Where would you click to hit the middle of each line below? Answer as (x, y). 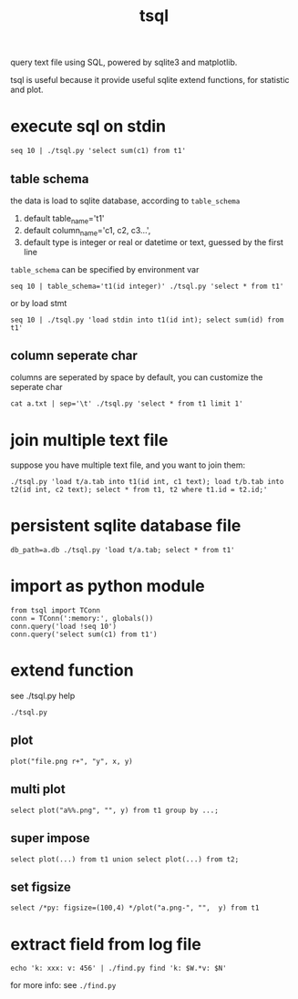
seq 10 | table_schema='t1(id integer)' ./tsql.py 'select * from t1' (147, 286)
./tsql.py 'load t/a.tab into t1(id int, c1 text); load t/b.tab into (147, 482)
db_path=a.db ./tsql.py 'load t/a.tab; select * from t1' (123, 551)
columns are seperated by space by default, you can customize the (137, 377)
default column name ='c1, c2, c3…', (87, 231)
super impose (50, 838)
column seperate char (74, 355)
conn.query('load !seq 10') (64, 627)
